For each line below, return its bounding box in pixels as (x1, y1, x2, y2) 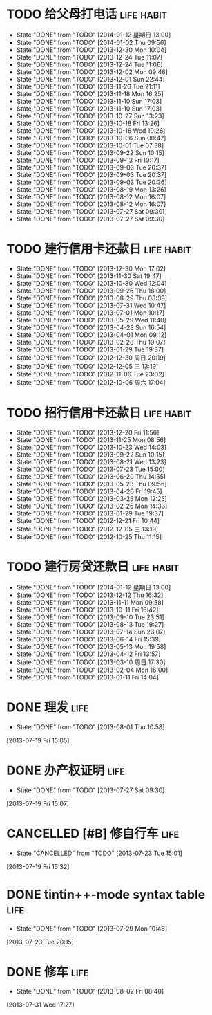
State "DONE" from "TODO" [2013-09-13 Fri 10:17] (16, 156, 160, 164)
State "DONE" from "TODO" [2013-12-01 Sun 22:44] (16, 75, 165, 83)
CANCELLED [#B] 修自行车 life (6, 825, 180, 841)
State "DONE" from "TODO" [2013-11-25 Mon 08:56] (16, 435, 166, 444)
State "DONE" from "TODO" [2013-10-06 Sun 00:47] (16, 134, 166, 142)
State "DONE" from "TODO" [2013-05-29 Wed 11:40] (16, 316, 167, 324)
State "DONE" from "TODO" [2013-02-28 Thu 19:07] (16, 338, 166, 346)
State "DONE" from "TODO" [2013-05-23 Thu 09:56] (16, 479, 167, 488)
